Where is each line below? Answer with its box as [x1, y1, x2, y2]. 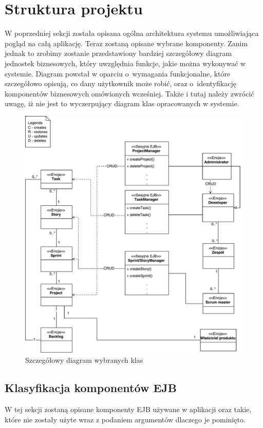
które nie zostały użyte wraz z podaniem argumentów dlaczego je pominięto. [5, 414, 246, 424]
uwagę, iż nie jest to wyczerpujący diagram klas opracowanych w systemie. [5, 98, 239, 109]
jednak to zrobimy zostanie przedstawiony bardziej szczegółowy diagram [5, 48, 232, 59]
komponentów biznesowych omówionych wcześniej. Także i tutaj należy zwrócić [5, 88, 254, 99]
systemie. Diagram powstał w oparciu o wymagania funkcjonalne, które [5, 68, 231, 79]
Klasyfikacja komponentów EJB [5, 380, 177, 396]
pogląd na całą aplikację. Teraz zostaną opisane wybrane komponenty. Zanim [5, 37, 248, 48]
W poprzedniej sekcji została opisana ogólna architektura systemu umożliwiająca [5, 28, 259, 38]
